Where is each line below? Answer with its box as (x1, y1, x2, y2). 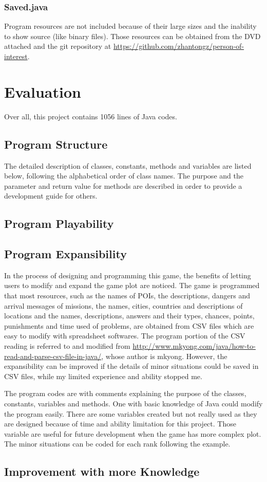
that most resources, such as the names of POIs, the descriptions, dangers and (4, 290, 251, 301)
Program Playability (4, 216, 114, 231)
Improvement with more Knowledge (4, 463, 200, 479)
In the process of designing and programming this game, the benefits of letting (4, 270, 251, 280)
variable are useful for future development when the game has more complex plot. (4, 428, 261, 439)
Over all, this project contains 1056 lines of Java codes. (4, 111, 177, 121)
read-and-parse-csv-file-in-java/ (4, 350, 102, 361)
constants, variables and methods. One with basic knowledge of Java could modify (4, 398, 263, 408)
